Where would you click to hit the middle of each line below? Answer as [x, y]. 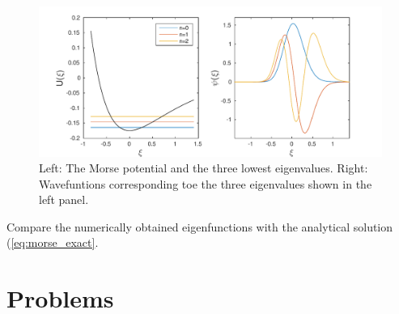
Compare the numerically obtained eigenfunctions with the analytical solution [200, 226]
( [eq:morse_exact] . [53, 242]
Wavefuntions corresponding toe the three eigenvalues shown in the [206, 183]
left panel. [64, 199]
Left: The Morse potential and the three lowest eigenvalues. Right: [204, 168]
